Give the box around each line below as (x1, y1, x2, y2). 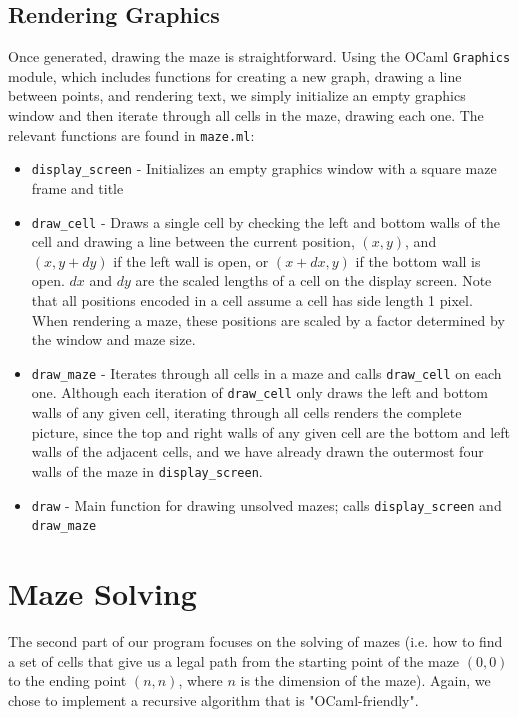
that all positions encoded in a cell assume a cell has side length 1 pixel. (31, 289, 473, 310)
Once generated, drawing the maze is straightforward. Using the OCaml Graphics (8, 46, 511, 67)
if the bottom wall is (355, 250, 481, 271)
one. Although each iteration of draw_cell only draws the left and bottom (31, 382, 489, 403)
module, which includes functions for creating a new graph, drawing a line (8, 65, 462, 86)
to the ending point (8, 670, 127, 691)
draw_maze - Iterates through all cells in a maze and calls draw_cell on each (31, 362, 502, 383)
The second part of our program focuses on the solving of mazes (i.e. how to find (8, 630, 503, 651)
